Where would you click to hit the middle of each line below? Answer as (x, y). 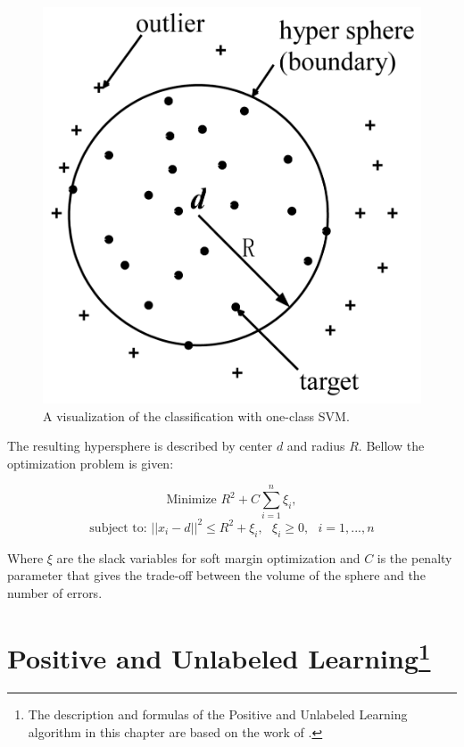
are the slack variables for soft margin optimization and (208, 557)
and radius (316, 446)
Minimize (191, 500)
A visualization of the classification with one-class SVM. (196, 415)
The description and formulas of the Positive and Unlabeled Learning (218, 714)
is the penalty (414, 557)
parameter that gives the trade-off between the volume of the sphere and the (216, 575)
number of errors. (55, 592)
